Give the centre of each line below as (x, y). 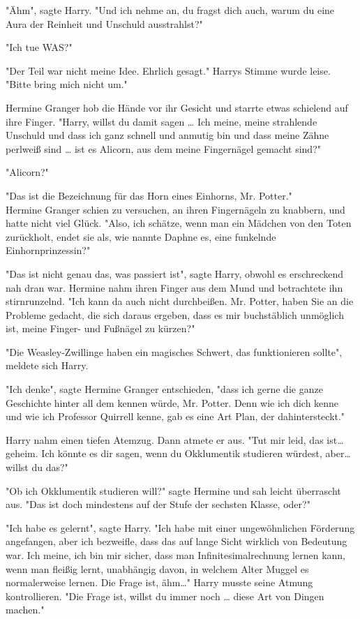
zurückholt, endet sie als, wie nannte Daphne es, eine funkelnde (141, 236)
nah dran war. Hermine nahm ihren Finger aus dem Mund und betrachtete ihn (174, 287)
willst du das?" (37, 467)
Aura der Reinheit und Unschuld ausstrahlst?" (104, 23)
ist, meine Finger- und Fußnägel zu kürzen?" (100, 328)
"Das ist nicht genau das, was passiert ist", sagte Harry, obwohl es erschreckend (175, 273)
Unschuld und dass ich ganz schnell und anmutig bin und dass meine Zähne (167, 135)
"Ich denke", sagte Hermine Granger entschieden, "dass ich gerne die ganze (164, 389)
